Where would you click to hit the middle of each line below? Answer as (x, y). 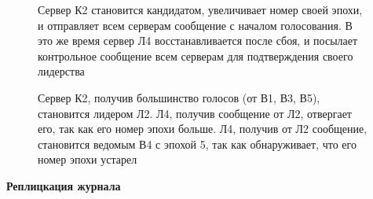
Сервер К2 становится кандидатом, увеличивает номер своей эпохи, (200, 9)
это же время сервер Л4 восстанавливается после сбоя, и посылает (198, 41)
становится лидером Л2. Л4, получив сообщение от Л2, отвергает (195, 113)
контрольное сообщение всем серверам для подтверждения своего (196, 55)
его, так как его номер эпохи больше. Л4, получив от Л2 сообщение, (203, 129)
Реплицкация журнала (64, 185)
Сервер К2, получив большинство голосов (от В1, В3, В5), (179, 97)
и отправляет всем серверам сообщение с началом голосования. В (195, 25)
